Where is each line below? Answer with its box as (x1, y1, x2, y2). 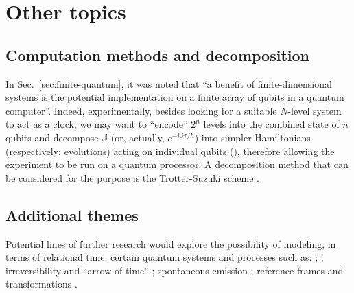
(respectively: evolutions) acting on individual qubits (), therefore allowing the (5, 143, 335, 158)
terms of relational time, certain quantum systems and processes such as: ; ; (5, 250, 324, 264)
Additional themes (5, 204, 139, 225)
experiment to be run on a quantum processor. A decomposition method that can (5, 157, 349, 172)
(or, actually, (110, 130, 165, 144)
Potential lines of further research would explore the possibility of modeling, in (5, 236, 336, 250)
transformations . (5, 277, 78, 291)
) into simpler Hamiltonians (194, 130, 311, 144)
